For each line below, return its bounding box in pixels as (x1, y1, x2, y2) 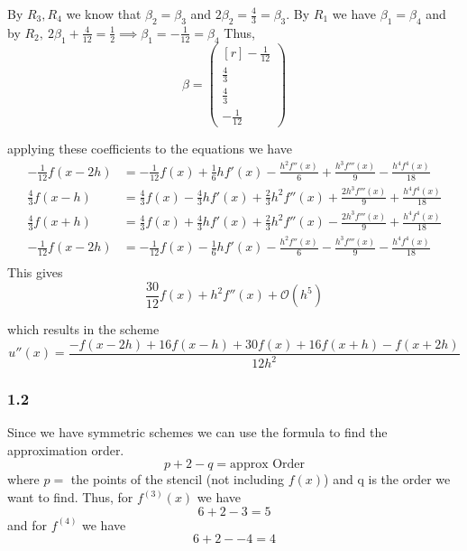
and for (7, 515, 48, 534)
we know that (66, 5, 142, 23)
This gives (7, 262, 63, 281)
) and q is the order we (324, 470, 451, 489)
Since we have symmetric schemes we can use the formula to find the (7, 423, 388, 442)
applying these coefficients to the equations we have (7, 139, 292, 158)
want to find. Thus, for (7, 488, 133, 507)
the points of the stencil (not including (70, 470, 285, 489)
